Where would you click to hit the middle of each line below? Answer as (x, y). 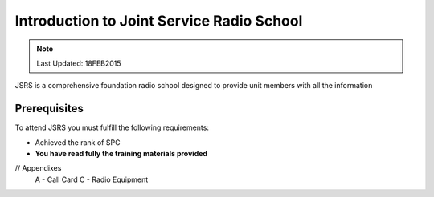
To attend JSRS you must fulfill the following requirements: (112, 127)
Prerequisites (49, 109)
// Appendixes (38, 168)
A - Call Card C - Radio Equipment (92, 179)
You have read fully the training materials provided (121, 154)
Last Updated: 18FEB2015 (79, 63)
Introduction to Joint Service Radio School (159, 21)
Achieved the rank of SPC (78, 142)
